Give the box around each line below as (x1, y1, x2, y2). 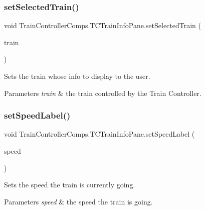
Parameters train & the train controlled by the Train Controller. (4, 87, 201, 98)
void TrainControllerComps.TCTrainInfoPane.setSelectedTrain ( (4, 20, 201, 31)
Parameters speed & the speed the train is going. (4, 196, 153, 206)
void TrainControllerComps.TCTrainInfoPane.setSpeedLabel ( (4, 129, 195, 139)
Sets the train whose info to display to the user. (4, 71, 150, 81)
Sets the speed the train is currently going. (4, 179, 135, 190)
